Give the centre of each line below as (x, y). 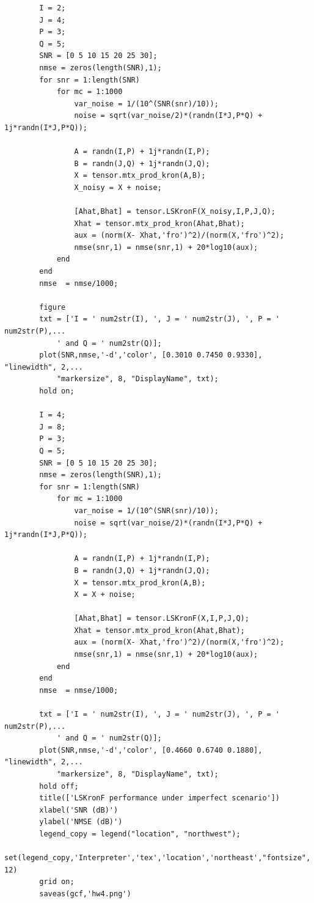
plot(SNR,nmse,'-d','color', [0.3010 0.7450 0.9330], (151, 355)
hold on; (57, 391)
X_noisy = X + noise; (118, 187)
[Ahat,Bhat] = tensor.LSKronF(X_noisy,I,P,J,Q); (175, 212)
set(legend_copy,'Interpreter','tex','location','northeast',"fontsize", (158, 858)
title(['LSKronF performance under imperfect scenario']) (160, 798)
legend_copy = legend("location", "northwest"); (140, 834)
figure (53, 307)
